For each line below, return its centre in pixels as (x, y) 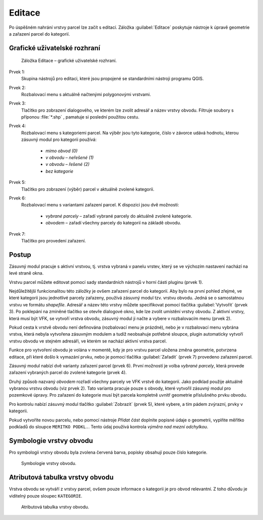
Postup (20, 254)
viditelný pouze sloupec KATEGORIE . (46, 496)
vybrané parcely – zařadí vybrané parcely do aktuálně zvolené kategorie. (119, 216)
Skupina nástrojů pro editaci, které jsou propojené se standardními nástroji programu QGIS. (113, 79)
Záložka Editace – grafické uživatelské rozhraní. (69, 60)
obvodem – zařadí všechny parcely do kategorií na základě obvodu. (113, 223)
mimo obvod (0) (62, 151)
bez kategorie (59, 171)
